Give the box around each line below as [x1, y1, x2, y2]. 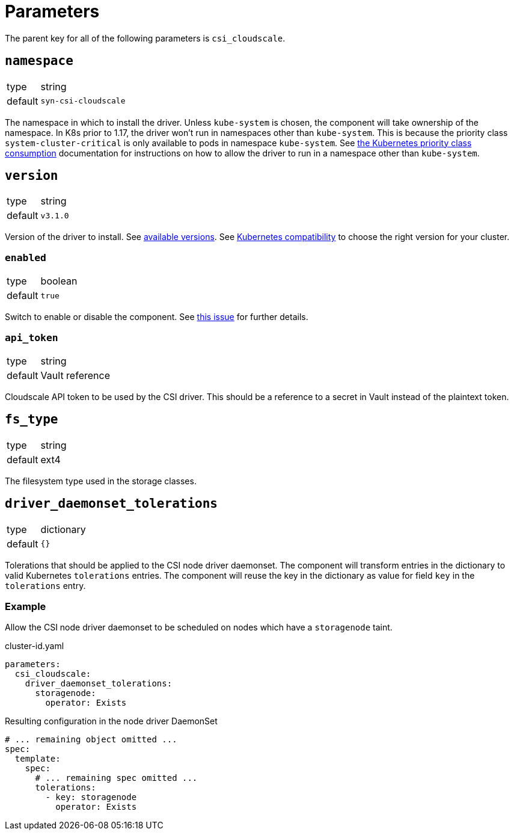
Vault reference [40, 369, 110, 381]
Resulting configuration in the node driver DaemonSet [5, 716, 218, 727]
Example [5, 600, 46, 612]
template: [14, 754, 61, 764]
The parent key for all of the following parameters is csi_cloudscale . [5, 32, 286, 43]
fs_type [5, 412, 58, 427]
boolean [40, 275, 78, 288]
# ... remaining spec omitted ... [35, 773, 198, 783]
